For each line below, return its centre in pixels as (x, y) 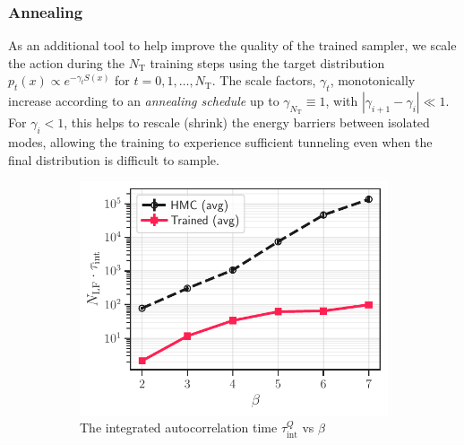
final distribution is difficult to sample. (114, 159)
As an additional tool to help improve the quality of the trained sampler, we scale (232, 45)
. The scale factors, (264, 80)
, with (342, 101)
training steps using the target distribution (267, 62)
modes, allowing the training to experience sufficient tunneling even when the (220, 142)
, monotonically (373, 80)
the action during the (66, 62)
